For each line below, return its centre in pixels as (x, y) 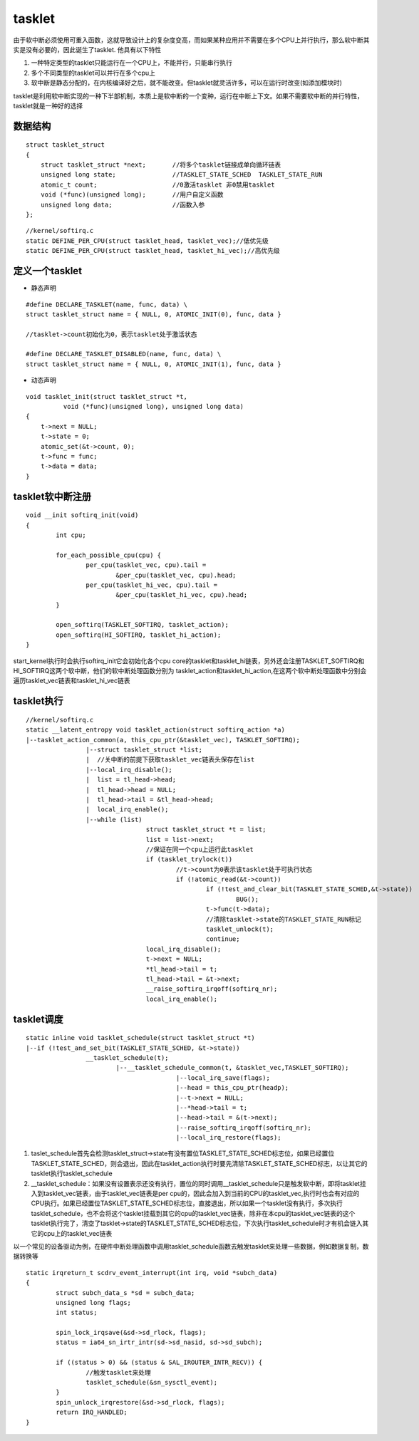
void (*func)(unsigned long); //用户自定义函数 (132, 195)
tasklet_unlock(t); (240, 929)
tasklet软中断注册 (52, 496)
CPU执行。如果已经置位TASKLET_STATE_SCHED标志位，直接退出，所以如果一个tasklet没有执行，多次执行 (187, 1203)
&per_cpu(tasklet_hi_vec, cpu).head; (182, 595)
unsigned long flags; (94, 1302)
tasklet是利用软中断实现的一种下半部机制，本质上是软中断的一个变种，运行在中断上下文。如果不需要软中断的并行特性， (188, 95)
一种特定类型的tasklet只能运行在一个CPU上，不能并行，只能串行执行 (132, 63)
